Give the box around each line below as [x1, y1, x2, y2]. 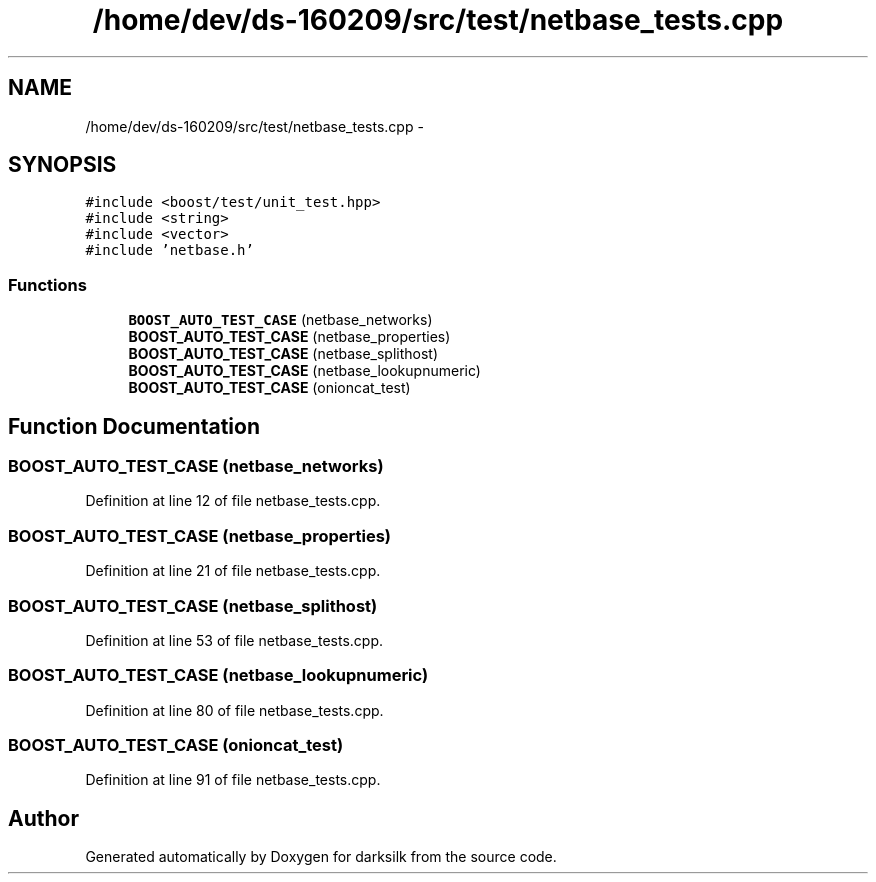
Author [8, 805, 79, 831]
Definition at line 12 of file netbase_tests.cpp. [85, 492, 381, 510]
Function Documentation [8, 413, 260, 439]
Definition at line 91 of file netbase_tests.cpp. [85, 771, 381, 789]
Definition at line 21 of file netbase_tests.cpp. [85, 562, 381, 580]
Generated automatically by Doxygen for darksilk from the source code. [85, 848, 557, 866]
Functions [8, 274, 87, 295]
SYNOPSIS [8, 152, 117, 178]
